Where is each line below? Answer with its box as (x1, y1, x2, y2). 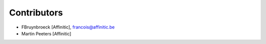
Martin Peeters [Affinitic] (21, 30, 71, 36)
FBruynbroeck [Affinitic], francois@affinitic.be (21, 24, 115, 30)
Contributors (9, 7, 64, 18)
